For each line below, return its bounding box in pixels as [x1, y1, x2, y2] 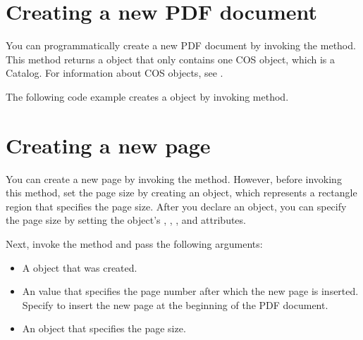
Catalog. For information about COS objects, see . [6, 65, 223, 80]
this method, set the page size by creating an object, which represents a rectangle [6, 185, 357, 200]
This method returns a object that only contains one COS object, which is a [6, 51, 336, 66]
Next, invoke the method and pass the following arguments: [6, 237, 263, 251]
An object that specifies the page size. [22, 321, 186, 336]
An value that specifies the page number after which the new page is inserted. [22, 284, 359, 298]
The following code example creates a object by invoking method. [6, 89, 289, 103]
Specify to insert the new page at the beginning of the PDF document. [22, 297, 328, 312]
